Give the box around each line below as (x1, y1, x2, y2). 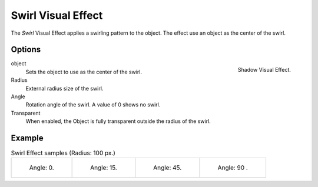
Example (11, 133, 44, 143)
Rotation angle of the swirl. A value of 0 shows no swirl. (25, 101, 161, 108)
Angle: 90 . (217, 163, 249, 172)
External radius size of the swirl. (25, 85, 104, 92)
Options (11, 45, 41, 55)
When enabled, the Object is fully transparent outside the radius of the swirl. (25, 118, 211, 125)
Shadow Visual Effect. (237, 66, 291, 74)
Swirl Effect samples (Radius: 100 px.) (11, 149, 116, 157)
